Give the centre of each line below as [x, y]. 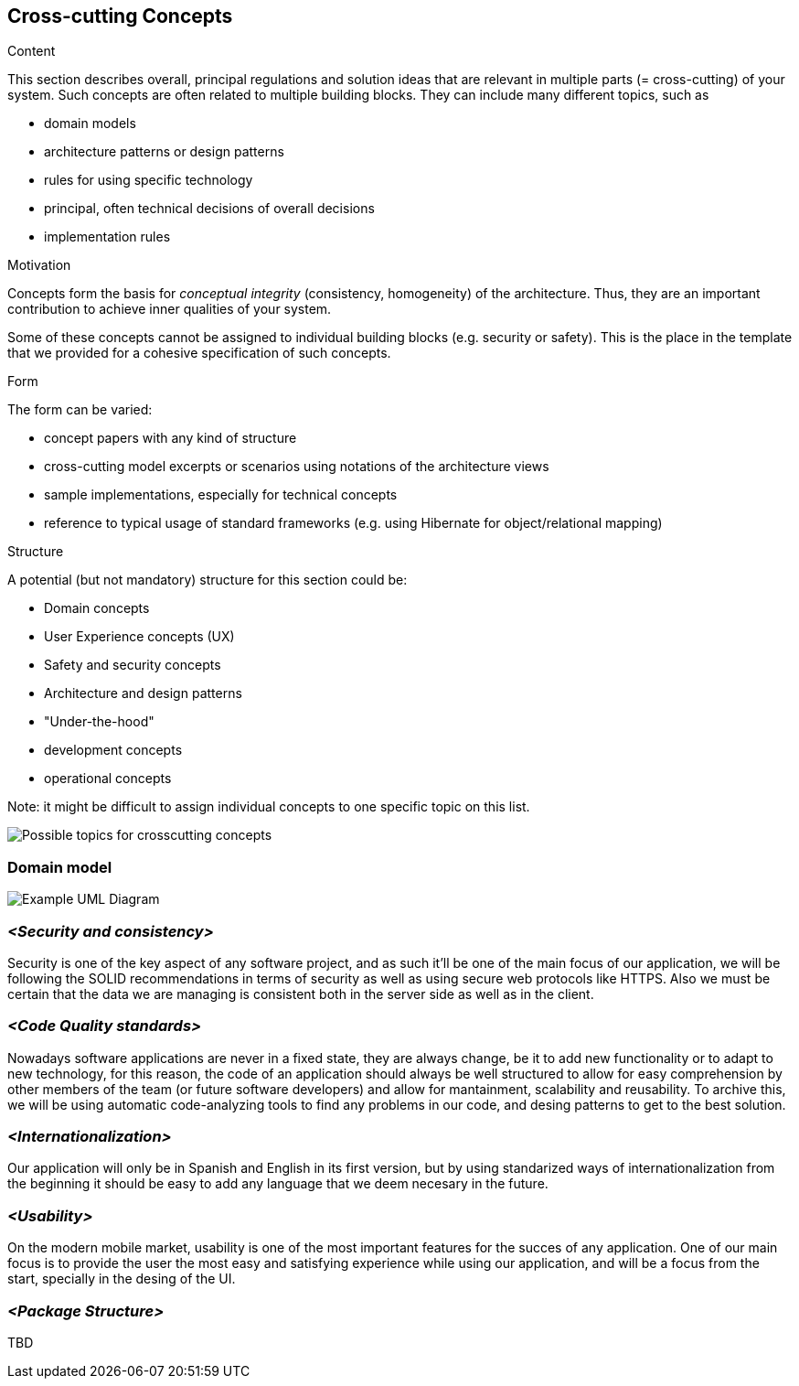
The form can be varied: [80, 410]
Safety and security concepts [133, 665]
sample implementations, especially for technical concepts [221, 495]
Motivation [39, 265]
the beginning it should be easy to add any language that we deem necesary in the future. [278, 1184]
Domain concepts [97, 608]
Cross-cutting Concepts [120, 16]
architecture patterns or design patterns [164, 152]
